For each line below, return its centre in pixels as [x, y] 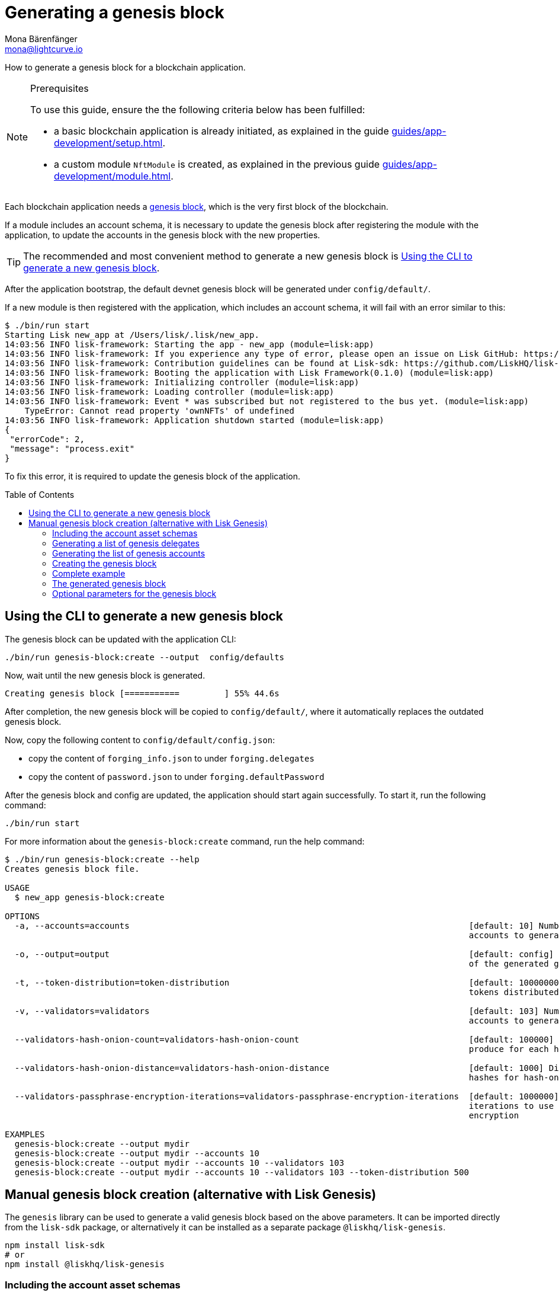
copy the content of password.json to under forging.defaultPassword [176, 776]
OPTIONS [23, 916]
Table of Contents [40, 494]
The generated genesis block [109, 583]
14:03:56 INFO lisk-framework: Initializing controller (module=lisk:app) [182, 382]
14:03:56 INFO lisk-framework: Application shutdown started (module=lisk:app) [195, 420]
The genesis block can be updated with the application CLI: [121, 639]
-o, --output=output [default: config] [284, 954]
